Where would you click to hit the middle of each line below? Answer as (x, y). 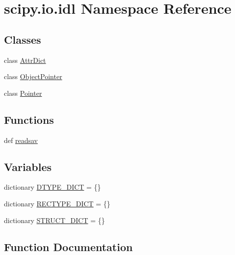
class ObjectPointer (33, 76)
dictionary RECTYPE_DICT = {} (57, 203)
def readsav (21, 140)
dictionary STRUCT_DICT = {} (54, 220)
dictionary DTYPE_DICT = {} (52, 187)
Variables (28, 166)
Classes (23, 39)
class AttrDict (25, 60)
